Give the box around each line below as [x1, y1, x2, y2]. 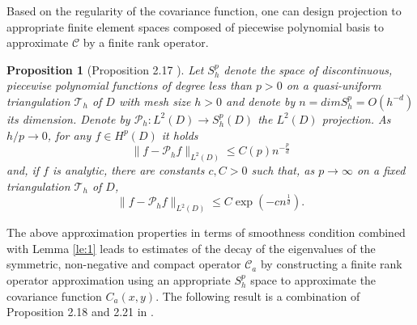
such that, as [251, 162, 315, 179]
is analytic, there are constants [52, 162, 205, 179]
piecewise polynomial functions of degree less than [6, 77, 252, 94]
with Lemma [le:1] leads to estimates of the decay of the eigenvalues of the [6, 239, 376, 256]
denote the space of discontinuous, [223, 61, 393, 78]
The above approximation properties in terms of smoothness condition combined [6, 224, 406, 241]
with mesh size [118, 92, 191, 109]
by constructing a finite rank [260, 255, 402, 272]
